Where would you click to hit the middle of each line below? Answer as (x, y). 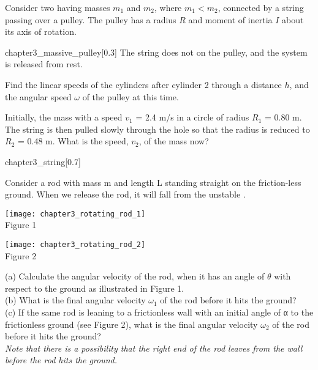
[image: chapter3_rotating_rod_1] (75, 214)
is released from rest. (44, 64)
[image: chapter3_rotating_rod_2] (75, 244)
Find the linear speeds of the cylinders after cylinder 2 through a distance (143, 84)
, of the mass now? (174, 141)
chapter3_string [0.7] (43, 161)
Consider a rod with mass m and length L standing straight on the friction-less (153, 182)
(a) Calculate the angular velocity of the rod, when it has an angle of (135, 276)
